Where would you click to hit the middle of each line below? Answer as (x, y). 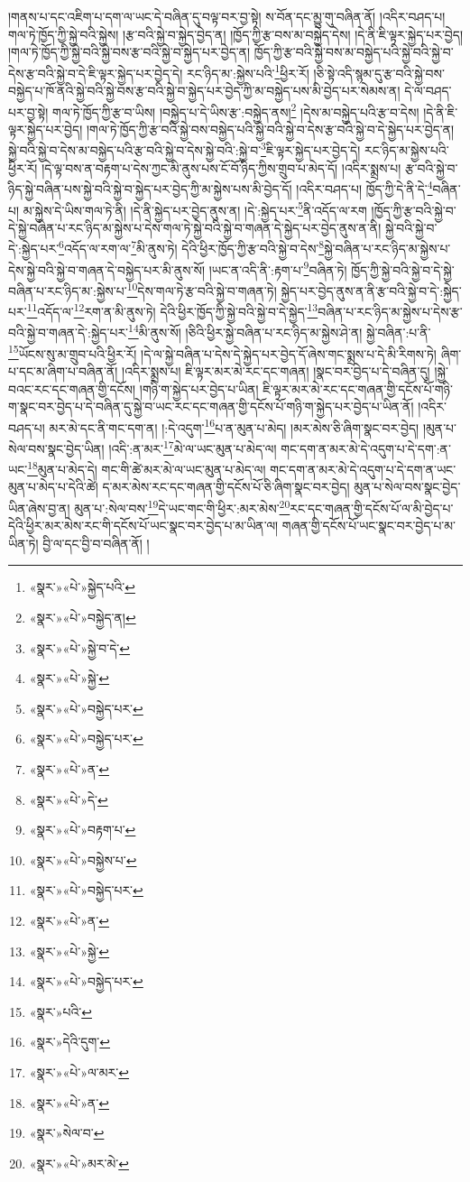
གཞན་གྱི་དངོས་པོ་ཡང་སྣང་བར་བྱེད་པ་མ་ (369, 526)
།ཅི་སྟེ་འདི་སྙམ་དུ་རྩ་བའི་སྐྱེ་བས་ (379, 73)
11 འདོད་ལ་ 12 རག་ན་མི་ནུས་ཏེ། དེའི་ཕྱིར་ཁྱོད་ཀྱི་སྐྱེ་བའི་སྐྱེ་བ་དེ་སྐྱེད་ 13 (172, 310)
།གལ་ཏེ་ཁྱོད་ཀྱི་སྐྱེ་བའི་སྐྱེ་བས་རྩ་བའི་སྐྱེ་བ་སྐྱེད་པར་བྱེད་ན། (129, 52)
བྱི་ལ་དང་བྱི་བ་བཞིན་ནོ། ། (96, 543)
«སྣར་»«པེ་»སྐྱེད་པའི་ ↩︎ (82, 587)
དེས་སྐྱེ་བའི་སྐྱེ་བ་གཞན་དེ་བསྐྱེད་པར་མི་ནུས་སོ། (107, 269)
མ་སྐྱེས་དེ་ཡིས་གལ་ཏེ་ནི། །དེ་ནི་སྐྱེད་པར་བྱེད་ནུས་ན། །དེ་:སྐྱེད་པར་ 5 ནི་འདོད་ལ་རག (195, 208)
